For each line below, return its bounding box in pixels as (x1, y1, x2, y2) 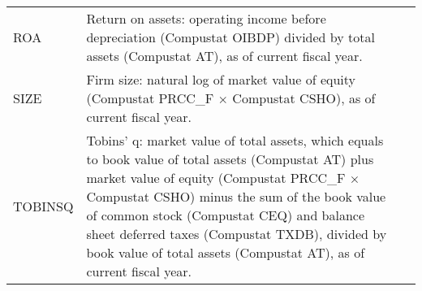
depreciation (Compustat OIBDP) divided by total (86, 28, 375, 46)
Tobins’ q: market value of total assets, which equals (86, 131, 384, 150)
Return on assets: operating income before (86, 9, 326, 28)
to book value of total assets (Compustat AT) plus (86, 150, 374, 168)
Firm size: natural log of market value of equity (86, 70, 356, 89)
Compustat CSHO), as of (232, 89, 376, 107)
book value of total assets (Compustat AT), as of (86, 243, 365, 262)
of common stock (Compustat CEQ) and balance (86, 206, 365, 224)
